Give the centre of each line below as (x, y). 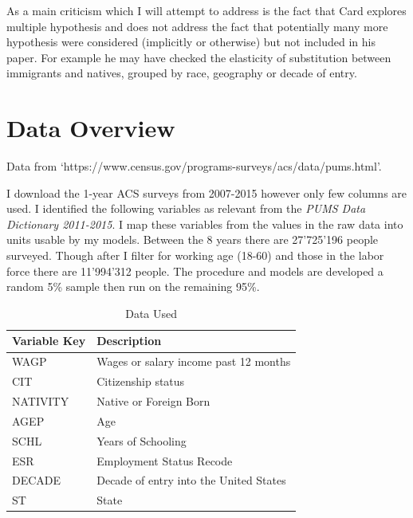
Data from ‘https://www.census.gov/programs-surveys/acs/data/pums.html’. (194, 166)
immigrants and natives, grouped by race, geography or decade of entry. (182, 73)
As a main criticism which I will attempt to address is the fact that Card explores (206, 10)
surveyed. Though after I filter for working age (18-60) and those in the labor (195, 255)
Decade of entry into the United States (191, 480)
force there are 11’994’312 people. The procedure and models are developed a (195, 271)
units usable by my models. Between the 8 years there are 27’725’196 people (193, 239)
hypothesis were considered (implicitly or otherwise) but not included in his (191, 42)
